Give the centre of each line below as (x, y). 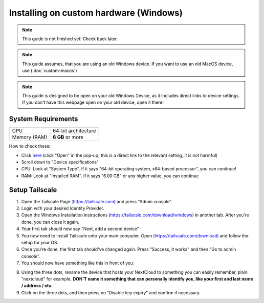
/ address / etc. (37, 286)
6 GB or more (68, 137)
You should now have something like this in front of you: (78, 263)
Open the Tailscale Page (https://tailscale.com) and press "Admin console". (97, 201)
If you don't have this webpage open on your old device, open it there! (93, 102)
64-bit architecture (74, 131)
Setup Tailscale (33, 190)
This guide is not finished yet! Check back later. (70, 39)
